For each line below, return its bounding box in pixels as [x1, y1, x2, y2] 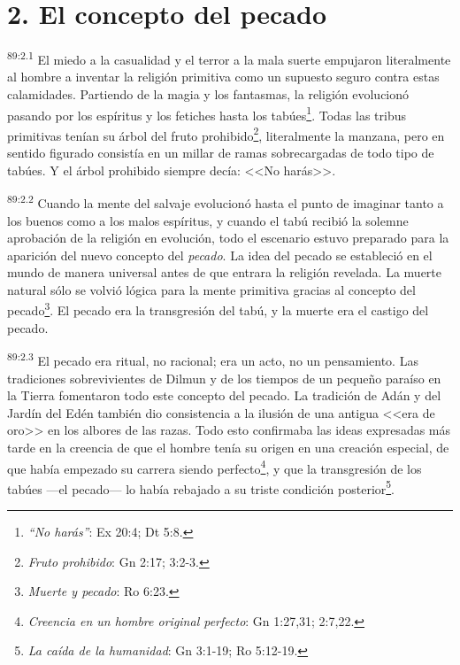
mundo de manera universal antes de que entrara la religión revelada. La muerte [7, 263, 441, 282]
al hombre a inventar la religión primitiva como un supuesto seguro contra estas [7, 67, 440, 86]
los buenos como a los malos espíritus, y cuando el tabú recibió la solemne [7, 211, 409, 229]
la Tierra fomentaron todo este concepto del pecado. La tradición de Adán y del [7, 386, 441, 405]
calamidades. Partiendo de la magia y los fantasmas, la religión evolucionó [7, 84, 410, 103]
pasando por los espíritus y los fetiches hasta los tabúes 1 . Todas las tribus [7, 103, 406, 124]
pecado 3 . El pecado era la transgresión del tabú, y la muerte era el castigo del [7, 298, 429, 320]
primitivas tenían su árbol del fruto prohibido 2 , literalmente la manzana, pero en [7, 123, 445, 144]
